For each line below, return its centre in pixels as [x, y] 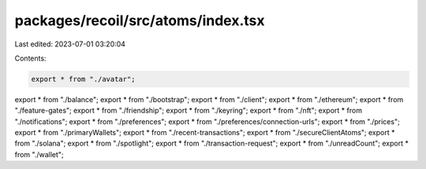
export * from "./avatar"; [83, 79]
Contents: [30, 58]
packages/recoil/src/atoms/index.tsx [140, 20]
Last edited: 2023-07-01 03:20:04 [70, 44]
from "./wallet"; [39, 154]
